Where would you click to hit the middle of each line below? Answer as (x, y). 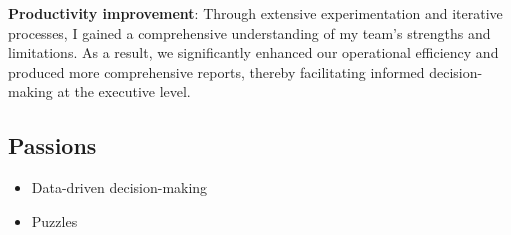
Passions (52, 145)
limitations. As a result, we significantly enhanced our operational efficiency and (253, 52)
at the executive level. (124, 91)
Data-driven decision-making (119, 187)
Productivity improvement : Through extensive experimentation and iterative (255, 13)
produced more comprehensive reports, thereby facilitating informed (216, 71)
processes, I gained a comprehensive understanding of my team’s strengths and (249, 32)
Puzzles (54, 220)
